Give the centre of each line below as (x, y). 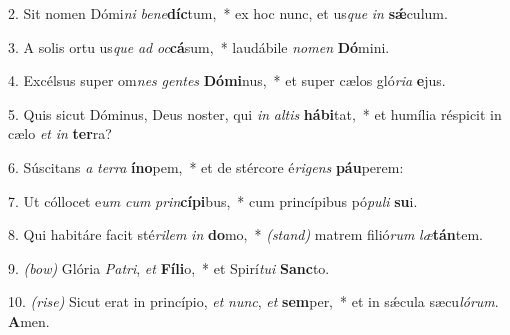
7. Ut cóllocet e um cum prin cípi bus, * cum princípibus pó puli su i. (213, 200)
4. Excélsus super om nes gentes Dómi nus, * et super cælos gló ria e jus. (227, 80)
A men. (29, 320)
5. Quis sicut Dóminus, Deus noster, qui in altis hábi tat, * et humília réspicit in (255, 113)
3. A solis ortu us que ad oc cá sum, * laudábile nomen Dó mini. (199, 46)
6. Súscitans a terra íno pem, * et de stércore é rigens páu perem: (206, 166)
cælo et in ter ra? (60, 133)
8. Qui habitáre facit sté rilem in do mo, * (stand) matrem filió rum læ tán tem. (245, 234)
